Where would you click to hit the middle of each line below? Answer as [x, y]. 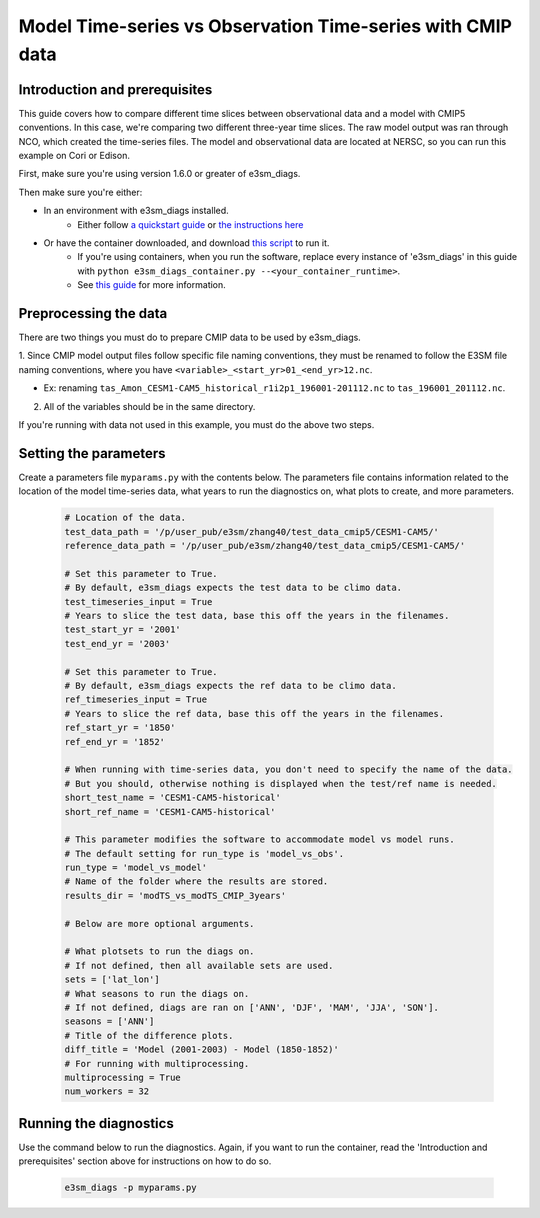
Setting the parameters [92, 453]
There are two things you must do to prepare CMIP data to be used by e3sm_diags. [190, 337]
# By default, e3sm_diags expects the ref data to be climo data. [230, 685]
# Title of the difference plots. [149, 1035]
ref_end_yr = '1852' [114, 741]
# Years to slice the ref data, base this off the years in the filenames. [254, 713]
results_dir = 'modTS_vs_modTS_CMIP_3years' [175, 895]
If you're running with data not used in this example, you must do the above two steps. [196, 425]
